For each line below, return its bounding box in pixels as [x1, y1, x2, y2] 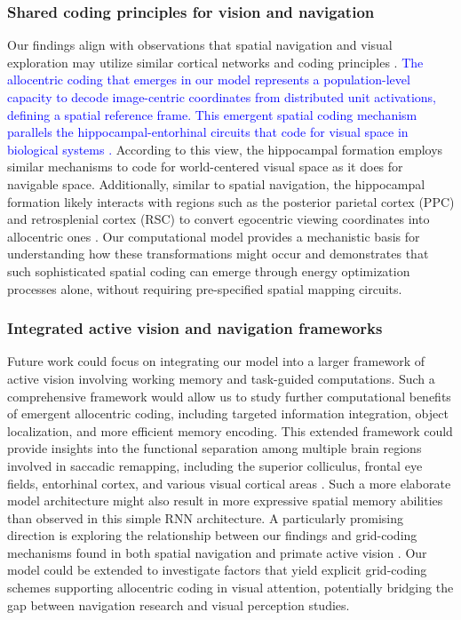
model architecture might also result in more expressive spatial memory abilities [7, 491, 443, 510]
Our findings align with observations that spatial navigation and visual [7, 36, 393, 54]
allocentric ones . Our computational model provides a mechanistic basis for [7, 227, 420, 245]
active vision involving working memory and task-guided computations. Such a [7, 369, 435, 387]
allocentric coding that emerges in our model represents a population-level [7, 70, 410, 89]
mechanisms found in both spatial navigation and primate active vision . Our [7, 543, 427, 561]
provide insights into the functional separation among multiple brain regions [7, 439, 422, 457]
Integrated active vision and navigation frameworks [7, 317, 383, 339]
